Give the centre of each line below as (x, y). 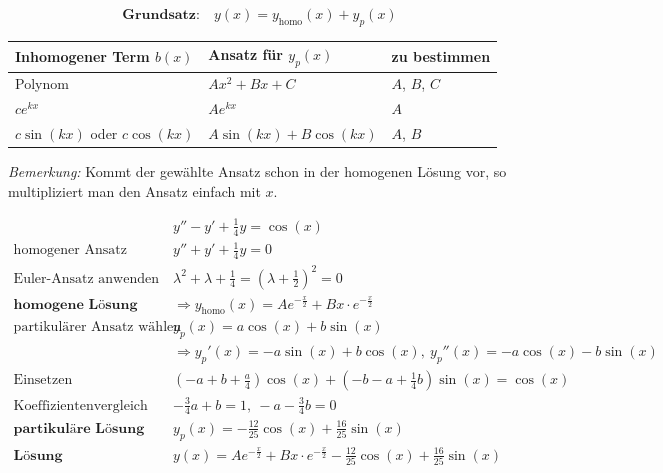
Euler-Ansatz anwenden (86, 278)
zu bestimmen (441, 55)
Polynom (42, 83)
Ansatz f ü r (245, 54)
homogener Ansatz (70, 250)
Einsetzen (43, 380)
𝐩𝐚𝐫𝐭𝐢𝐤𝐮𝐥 (41, 428)
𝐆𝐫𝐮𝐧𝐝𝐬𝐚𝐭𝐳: (161, 15)
